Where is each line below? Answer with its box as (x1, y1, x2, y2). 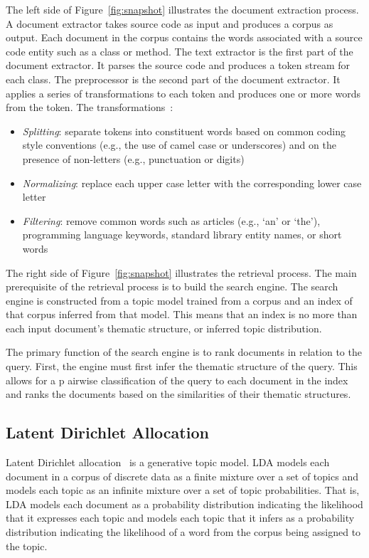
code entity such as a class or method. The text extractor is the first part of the (6, 43, 353, 58)
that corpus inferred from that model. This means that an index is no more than (6, 307, 358, 322)
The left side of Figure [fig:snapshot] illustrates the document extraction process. (6, 2, 359, 16)
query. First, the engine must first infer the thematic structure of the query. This (6, 359, 358, 374)
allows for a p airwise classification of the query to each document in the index (6, 372, 348, 387)
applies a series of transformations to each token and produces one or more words (6, 85, 360, 100)
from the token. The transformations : (6, 100, 173, 115)
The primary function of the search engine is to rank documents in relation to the (6, 344, 362, 359)
